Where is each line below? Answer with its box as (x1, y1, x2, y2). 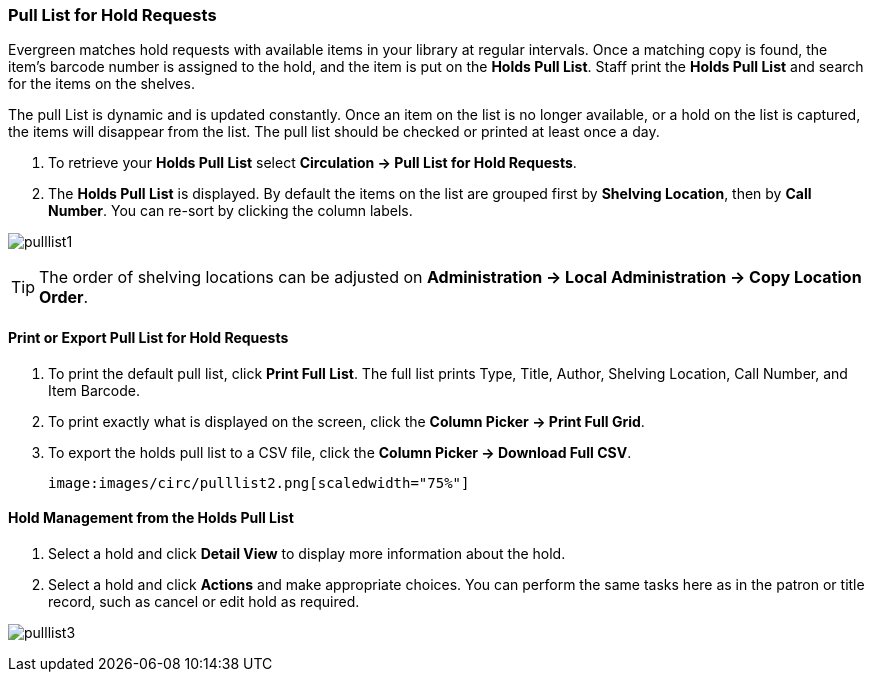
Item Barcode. (48, 381, 140, 399)
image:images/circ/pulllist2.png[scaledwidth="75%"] (48, 474, 470, 491)
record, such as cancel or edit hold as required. (48, 592, 360, 610)
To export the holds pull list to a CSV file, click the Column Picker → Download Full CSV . (48, 443, 632, 461)
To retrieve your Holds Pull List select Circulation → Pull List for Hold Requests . (48, 154, 577, 172)
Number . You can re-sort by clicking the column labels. (48, 202, 413, 220)
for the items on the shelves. (8, 75, 195, 93)
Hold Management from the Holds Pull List (8, 509, 294, 527)
